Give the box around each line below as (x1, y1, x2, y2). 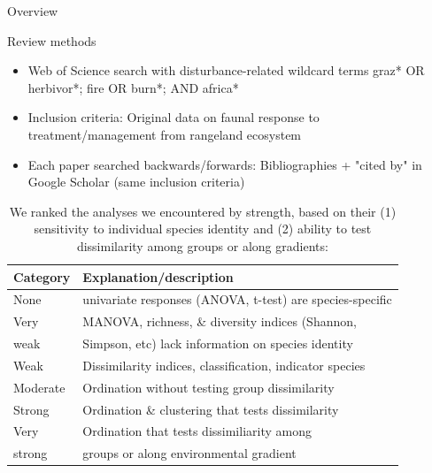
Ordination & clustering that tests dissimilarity (82, 400, 339, 418)
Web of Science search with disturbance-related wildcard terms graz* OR (27, 61, 425, 80)
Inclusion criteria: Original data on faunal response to (27, 108, 320, 126)
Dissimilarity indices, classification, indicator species (82, 355, 366, 374)
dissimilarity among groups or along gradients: (76, 236, 328, 255)
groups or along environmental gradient (82, 444, 297, 462)
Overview (7, 2, 58, 19)
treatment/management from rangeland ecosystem (27, 125, 302, 143)
